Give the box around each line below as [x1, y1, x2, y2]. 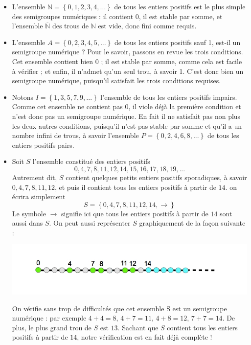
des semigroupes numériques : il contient [12, 11, 134, 21]
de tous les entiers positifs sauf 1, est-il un [114, 37, 241, 47]
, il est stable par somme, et [138, 11, 223, 21]
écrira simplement [12, 191, 66, 202]
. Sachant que [117, 322, 159, 332]
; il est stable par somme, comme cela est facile [101, 56, 242, 66]
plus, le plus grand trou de [12, 322, 91, 332]
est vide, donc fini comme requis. [98, 21, 197, 31]
